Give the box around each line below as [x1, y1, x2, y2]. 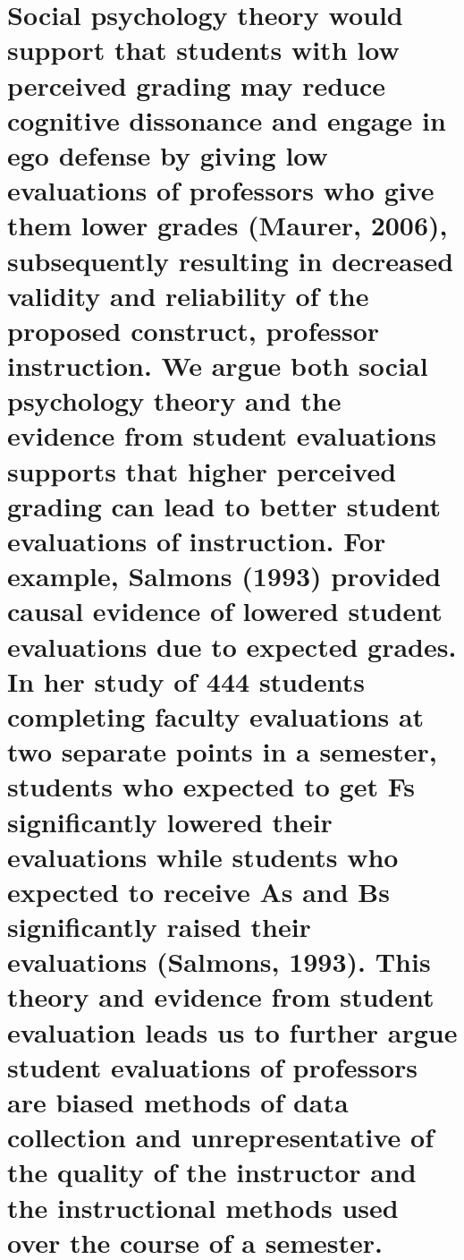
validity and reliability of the [7, 277, 369, 313]
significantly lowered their [7, 803, 333, 839]
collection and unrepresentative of [7, 1119, 434, 1155]
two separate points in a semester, [7, 733, 437, 770]
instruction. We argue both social [7, 347, 428, 384]
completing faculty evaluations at [7, 697, 425, 734]
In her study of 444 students [7, 662, 365, 699]
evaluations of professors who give [7, 172, 434, 209]
